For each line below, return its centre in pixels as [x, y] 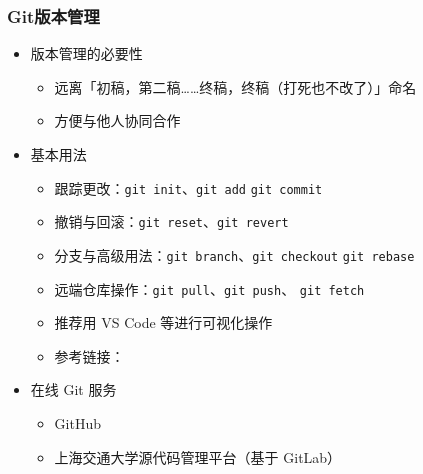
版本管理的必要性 [86, 53]
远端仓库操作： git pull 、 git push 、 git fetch [209, 288]
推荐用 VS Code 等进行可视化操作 [163, 322]
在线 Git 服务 [73, 389]
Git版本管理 [53, 15]
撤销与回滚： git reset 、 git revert [171, 221]
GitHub [77, 423]
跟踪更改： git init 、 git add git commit [188, 187]
